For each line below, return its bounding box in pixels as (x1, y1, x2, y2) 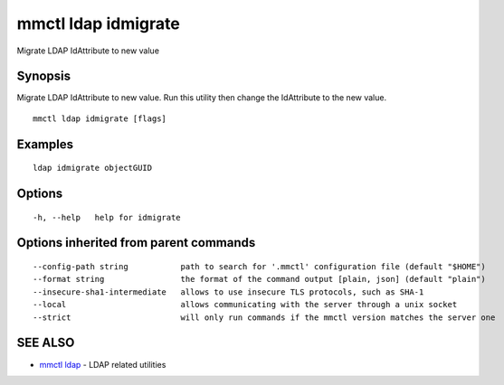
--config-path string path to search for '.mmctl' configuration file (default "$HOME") (33, 262, 486, 272)
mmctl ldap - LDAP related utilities (39, 359, 166, 370)
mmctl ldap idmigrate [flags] (33, 113, 167, 124)
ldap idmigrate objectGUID (33, 163, 153, 174)
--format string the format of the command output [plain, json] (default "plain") (33, 274, 486, 285)
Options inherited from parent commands (16, 235, 256, 250)
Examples (16, 136, 74, 152)
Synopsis (16, 69, 71, 84)
